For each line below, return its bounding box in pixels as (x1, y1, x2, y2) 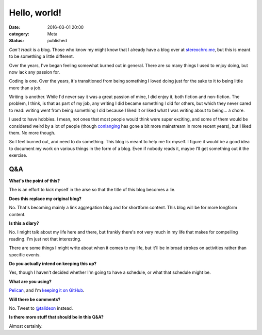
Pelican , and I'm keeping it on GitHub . (9, 287, 84, 293)
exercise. (9, 152, 28, 158)
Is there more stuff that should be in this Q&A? (9, 314, 104, 320)
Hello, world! (9, 7, 62, 18)
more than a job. (9, 85, 42, 91)
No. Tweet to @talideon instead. (9, 305, 73, 311)
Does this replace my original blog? (9, 196, 82, 201)
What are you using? (9, 278, 52, 284)
